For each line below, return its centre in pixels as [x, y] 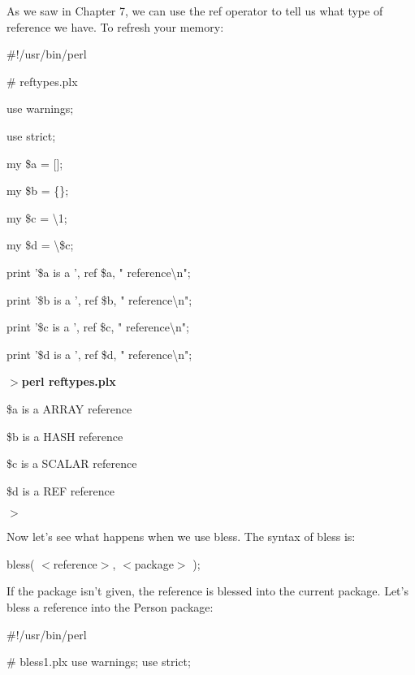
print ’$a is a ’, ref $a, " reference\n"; [99, 272]
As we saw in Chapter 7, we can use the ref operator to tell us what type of [195, 11]
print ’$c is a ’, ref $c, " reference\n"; [98, 327]
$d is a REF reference [61, 490]
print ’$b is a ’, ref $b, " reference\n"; [99, 299]
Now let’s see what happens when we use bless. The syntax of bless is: [181, 537]
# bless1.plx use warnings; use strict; [99, 662]
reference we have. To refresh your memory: [115, 26]
